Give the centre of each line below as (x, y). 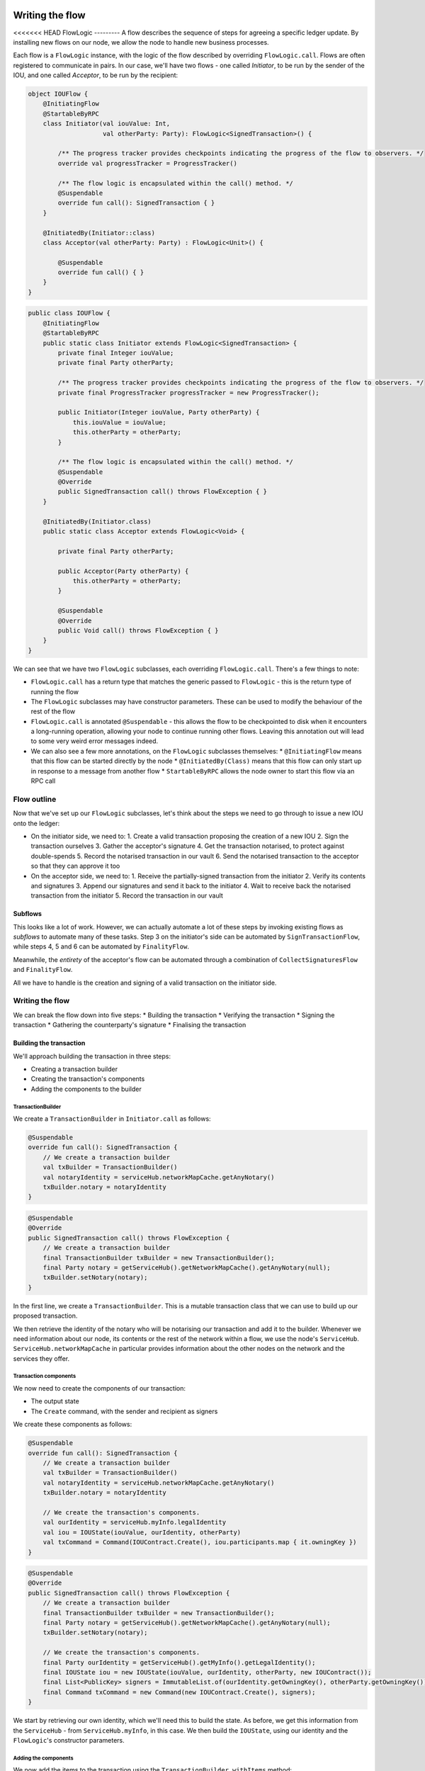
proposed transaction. (45, 1316)
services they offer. (41, 1358)
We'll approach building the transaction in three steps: (92, 1056)
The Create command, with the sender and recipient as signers (124, 1411)
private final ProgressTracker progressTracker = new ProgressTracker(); (189, 392)
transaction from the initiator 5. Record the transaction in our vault (127, 895)
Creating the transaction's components (88, 1079)
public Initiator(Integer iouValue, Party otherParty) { (159, 412)
